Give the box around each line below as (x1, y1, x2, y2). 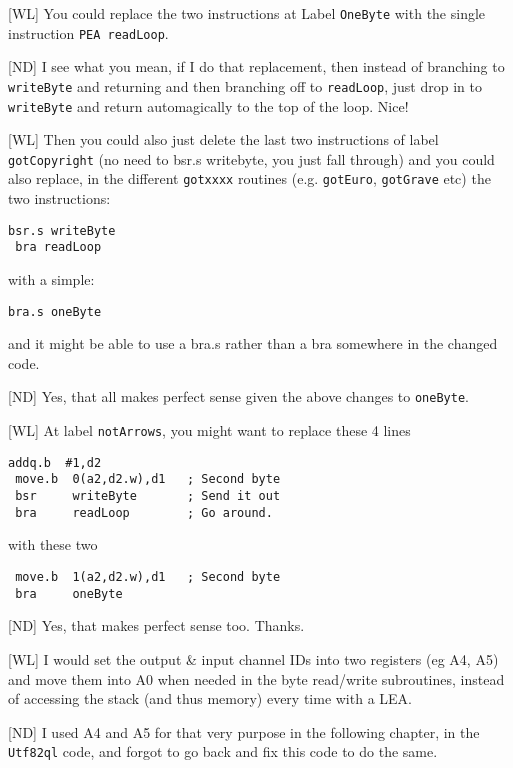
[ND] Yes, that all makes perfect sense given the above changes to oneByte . (8, 386, 469, 407)
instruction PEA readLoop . (8, 22, 169, 43)
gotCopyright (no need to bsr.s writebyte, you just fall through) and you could (8, 148, 495, 169)
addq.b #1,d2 (8, 455, 102, 470)
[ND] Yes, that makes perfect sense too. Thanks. (8, 615, 305, 636)
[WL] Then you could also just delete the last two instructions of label (8, 129, 439, 150)
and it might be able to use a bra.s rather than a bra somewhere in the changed (8, 333, 498, 354)
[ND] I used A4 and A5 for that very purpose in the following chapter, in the (8, 721, 480, 742)
